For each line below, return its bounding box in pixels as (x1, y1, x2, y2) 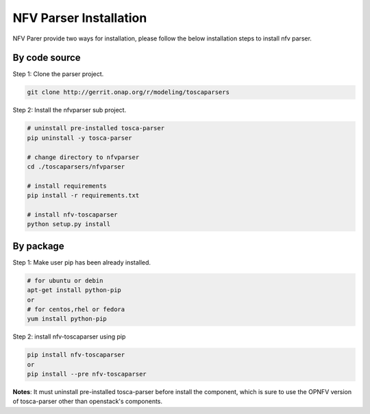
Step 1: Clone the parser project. (12, 70, 104, 78)
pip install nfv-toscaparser (27, 351, 125, 359)
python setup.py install (27, 220, 111, 228)
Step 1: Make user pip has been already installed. (12, 258, 151, 267)
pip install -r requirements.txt (27, 192, 140, 199)
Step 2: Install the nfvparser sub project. (12, 106, 127, 114)
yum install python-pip (27, 315, 108, 323)
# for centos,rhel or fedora (27, 305, 125, 313)
